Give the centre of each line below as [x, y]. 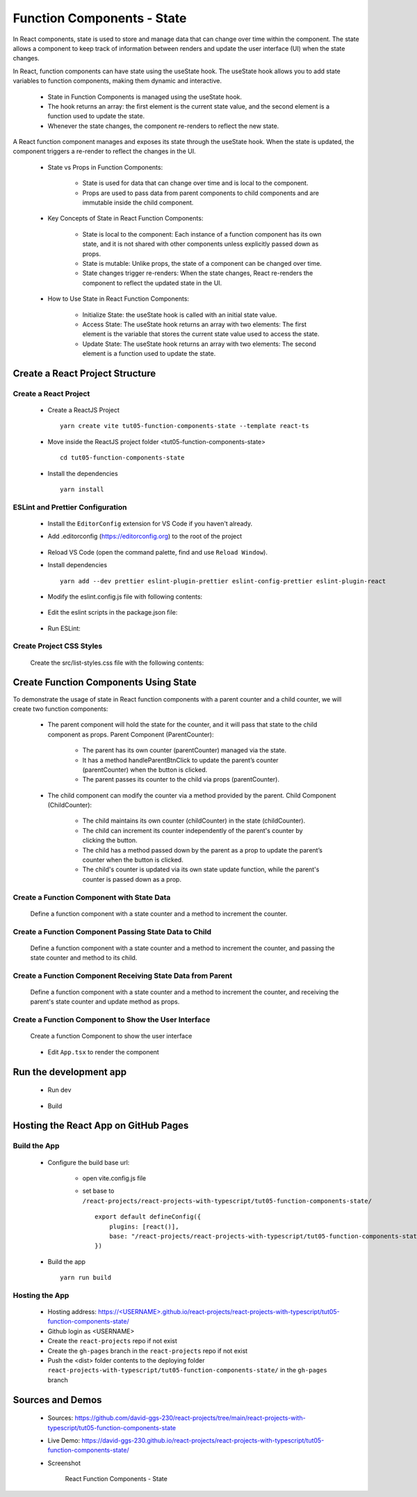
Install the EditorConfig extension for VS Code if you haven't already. [150, 523]
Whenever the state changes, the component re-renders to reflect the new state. [163, 126]
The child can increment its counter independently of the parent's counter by [193, 830]
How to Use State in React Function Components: [118, 299]
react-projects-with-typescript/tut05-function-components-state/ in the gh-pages [187, 1370]
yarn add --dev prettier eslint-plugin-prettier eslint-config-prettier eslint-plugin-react [223, 581]
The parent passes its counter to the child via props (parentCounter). [181, 779]
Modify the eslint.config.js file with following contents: [125, 596]
